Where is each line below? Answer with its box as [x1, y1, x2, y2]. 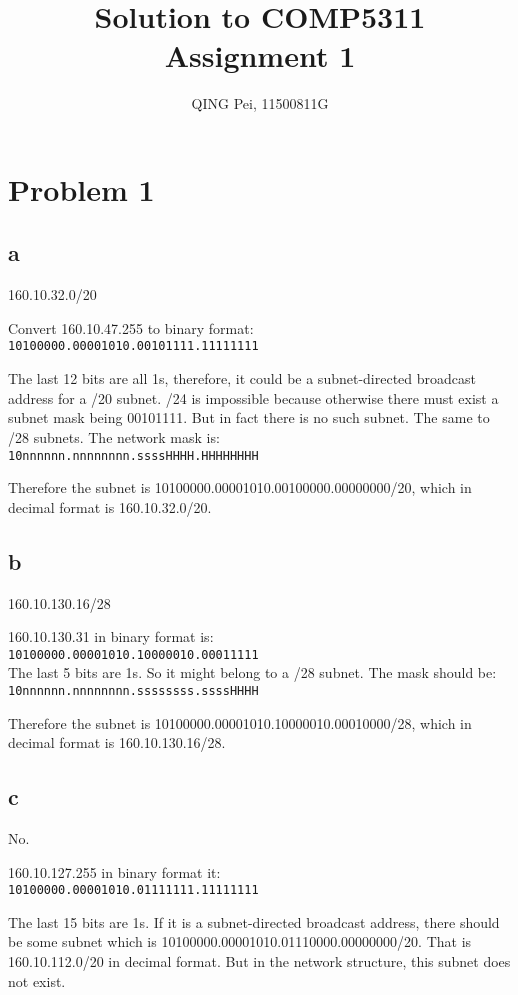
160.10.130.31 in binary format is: [8, 626, 214, 647]
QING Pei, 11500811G [191, 93, 329, 114]
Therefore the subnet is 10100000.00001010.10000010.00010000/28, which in [8, 712, 472, 733]
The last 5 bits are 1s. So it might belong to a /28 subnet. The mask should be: [8, 662, 497, 683]
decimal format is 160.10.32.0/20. [8, 496, 212, 517]
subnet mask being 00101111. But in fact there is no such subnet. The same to [8, 407, 490, 428]
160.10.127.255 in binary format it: [8, 861, 221, 882]
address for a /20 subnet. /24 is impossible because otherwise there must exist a [8, 387, 499, 408]
